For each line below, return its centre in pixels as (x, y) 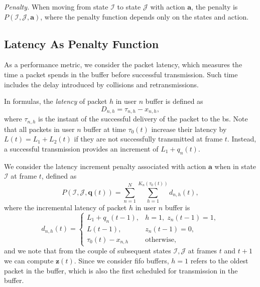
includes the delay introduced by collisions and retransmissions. (102, 84)
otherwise (160, 240)
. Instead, (242, 139)
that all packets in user (39, 129)
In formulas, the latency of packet (56, 101)
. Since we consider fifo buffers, (121, 260)
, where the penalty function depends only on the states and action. (145, 16)
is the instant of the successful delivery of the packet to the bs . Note (143, 119)
